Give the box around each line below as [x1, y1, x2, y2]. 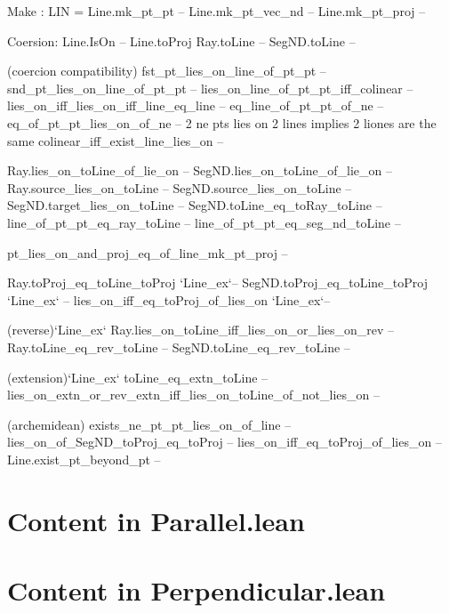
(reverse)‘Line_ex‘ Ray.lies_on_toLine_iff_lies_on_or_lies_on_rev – [7, 320, 395, 339]
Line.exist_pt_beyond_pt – [7, 449, 161, 468]
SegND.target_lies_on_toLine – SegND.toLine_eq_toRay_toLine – [7, 196, 382, 214]
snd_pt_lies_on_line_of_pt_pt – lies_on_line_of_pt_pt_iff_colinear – [7, 78, 413, 97]
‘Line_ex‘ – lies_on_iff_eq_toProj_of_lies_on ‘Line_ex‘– [7, 290, 331, 309]
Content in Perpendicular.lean [7, 572, 386, 609]
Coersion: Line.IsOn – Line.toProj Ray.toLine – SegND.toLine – [7, 31, 356, 50]
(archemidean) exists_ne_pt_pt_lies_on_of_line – [7, 415, 292, 433]
